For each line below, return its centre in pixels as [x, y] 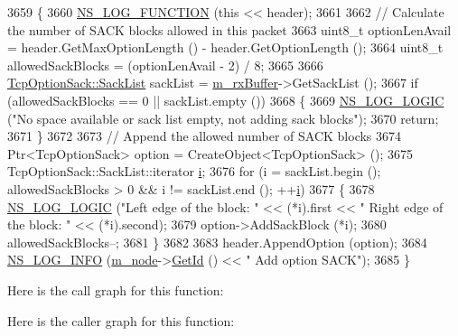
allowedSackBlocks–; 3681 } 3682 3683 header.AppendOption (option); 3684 [217, 242]
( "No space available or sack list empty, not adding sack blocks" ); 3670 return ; [223, 118]
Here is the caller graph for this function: [121, 320]
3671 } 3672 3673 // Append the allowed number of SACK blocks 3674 [205, 136]
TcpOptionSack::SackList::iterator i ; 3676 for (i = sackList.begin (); [194, 171]
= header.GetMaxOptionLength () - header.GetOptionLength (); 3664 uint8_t [225, 47]
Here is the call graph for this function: [116, 289]
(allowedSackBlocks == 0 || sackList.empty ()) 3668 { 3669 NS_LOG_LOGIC [226, 100]
